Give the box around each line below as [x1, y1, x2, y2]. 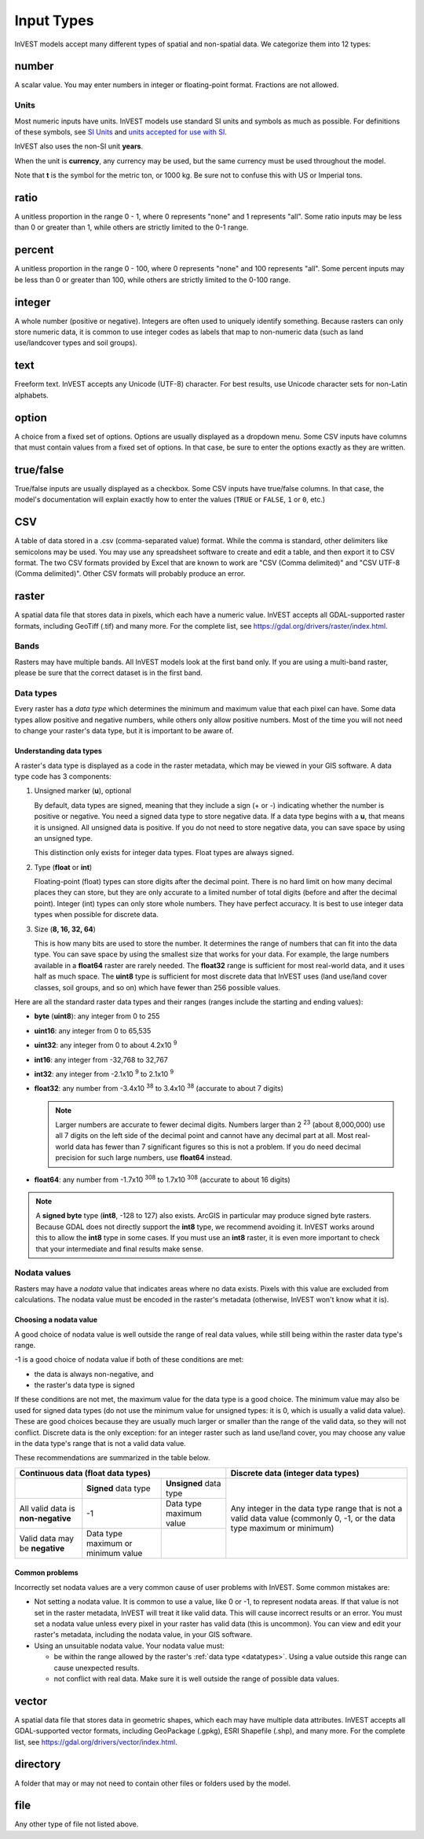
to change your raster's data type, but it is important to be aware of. [14, 726, 234, 736]
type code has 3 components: [14, 771, 111, 781]
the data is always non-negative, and [34, 1369, 154, 1378]
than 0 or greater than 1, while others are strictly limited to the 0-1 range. [14, 222, 249, 232]
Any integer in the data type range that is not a [230, 1503, 403, 1514]
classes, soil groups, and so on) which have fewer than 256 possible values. [34, 982, 281, 992]
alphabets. [14, 390, 49, 400]
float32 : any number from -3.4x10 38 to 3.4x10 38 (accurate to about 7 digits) [34, 1082, 284, 1093]
